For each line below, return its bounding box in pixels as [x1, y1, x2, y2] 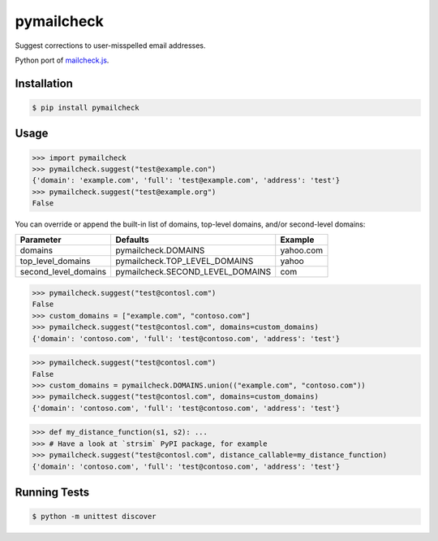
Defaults [115, 234, 149, 245]
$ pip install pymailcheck [32, 102, 140, 112]
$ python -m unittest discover [32, 512, 157, 522]
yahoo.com [280, 245, 324, 256]
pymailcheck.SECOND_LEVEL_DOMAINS [115, 266, 272, 278]
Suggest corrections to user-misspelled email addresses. [15, 41, 206, 50]
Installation [15, 76, 73, 90]
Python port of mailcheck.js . [15, 55, 109, 65]
